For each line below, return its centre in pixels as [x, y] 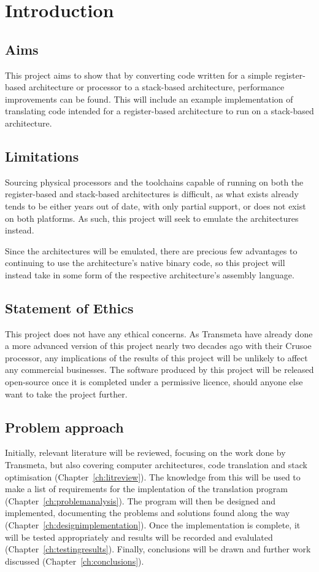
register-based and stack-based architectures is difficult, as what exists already [152, 194]
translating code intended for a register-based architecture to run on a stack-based [159, 111]
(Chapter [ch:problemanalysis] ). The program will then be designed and [140, 500]
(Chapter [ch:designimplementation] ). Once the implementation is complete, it [153, 525]
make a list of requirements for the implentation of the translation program [146, 489]
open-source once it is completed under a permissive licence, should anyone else [154, 382]
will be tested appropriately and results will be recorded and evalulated [139, 537]
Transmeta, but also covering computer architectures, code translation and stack [156, 465]
